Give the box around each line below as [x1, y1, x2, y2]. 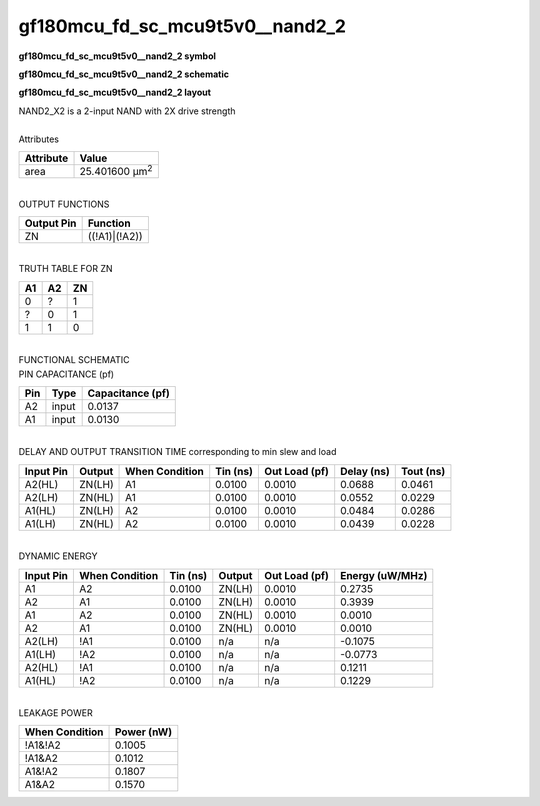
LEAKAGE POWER [18, 706, 94, 719]
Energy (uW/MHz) [340, 568, 428, 582]
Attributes [18, 133, 60, 145]
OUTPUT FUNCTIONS [18, 198, 110, 210]
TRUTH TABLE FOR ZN [18, 263, 114, 275]
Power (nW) [115, 725, 173, 739]
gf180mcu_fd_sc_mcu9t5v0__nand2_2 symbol [18, 50, 217, 62]
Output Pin [24, 216, 77, 230]
